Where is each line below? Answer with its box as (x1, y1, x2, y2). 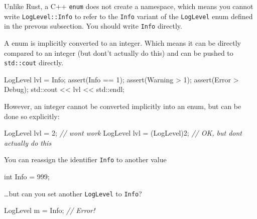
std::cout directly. (4, 57, 64, 68)
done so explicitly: (4, 111, 60, 121)
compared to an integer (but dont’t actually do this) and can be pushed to (4, 47, 233, 58)
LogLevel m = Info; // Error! (4, 205, 95, 215)
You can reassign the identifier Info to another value (4, 154, 167, 165)
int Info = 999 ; (4, 171, 50, 182)
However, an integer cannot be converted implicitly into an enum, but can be (4, 101, 241, 111)
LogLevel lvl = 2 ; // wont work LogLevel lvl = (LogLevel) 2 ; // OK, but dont (4, 128, 242, 138)
